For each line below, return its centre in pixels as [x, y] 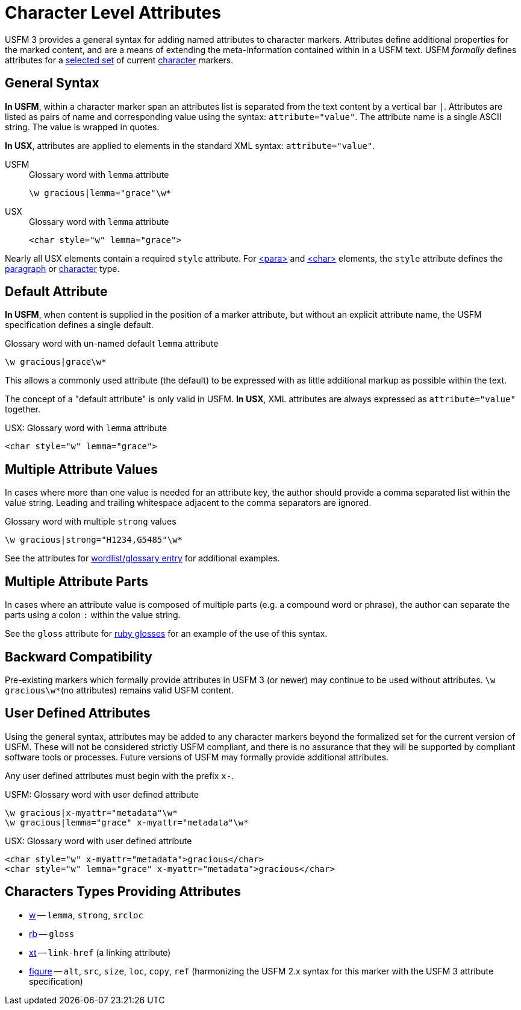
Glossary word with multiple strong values [91, 522]
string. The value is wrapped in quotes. [82, 127]
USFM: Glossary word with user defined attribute [102, 794]
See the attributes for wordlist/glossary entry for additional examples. [142, 558]
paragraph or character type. [62, 268]
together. [23, 409]
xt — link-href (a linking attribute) [100, 952]
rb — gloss [52, 933]
